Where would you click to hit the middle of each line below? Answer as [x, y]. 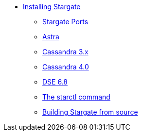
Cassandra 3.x [65, 52]
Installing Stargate [52, 7]
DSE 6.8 [55, 82]
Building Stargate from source [90, 112]
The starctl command [76, 97]
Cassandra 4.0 [66, 67]
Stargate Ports [65, 22]
